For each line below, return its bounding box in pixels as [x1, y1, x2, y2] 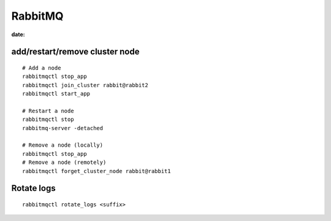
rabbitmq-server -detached [22, 125, 104, 131]
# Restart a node [22, 107, 74, 114]
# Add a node [22, 64, 61, 71]
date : [11, 31, 25, 38]
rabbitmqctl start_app [22, 90, 91, 98]
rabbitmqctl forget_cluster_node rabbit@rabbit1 [22, 168, 171, 174]
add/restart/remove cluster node [11, 47, 140, 57]
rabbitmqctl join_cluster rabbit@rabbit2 [22, 82, 148, 88]
